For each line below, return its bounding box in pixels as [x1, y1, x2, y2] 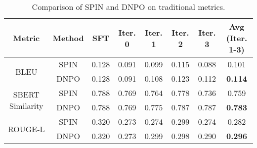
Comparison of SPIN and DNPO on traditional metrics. [32, 1, 225, 12]
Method [52, 32, 84, 44]
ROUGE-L [8, 123, 45, 135]
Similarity [9, 100, 43, 111]
